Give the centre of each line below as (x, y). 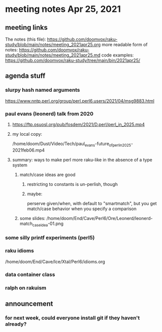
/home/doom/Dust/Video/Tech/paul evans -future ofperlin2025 (72, 144)
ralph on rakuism (26, 287)
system (20, 165)
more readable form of (125, 45)
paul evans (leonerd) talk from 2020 (49, 113)
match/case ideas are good (47, 174)
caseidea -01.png (48, 224)
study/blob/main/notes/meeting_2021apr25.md (53, 55)
